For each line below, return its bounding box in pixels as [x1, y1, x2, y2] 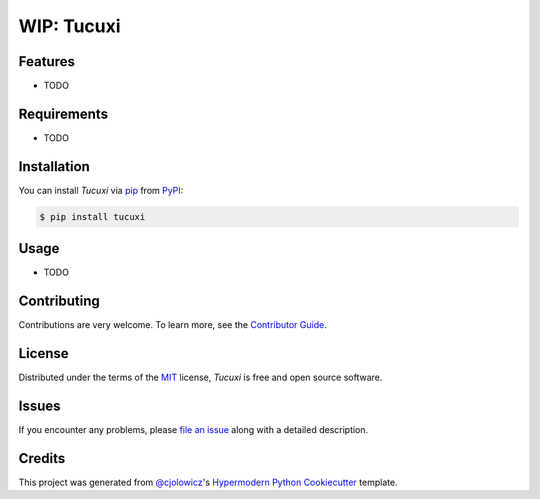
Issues [18, 397, 61, 414]
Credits [18, 450, 66, 467]
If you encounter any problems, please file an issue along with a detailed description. [18, 424, 369, 436]
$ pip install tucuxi [39, 211, 146, 222]
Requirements [18, 105, 109, 122]
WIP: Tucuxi [18, 15, 121, 37]
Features [18, 53, 75, 70]
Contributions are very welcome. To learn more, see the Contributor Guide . [18, 319, 327, 331]
